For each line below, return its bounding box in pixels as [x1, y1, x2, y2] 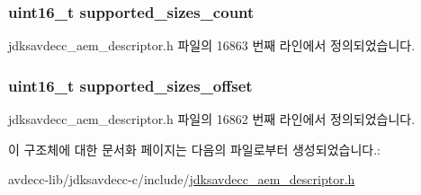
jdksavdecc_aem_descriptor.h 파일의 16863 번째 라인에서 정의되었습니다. [8, 36, 416, 55]
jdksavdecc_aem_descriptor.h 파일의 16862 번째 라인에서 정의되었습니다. [8, 110, 416, 129]
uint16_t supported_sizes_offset [8, 74, 253, 96]
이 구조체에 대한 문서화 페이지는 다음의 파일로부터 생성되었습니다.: [8, 139, 381, 158]
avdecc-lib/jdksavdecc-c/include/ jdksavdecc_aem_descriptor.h [8, 170, 355, 189]
